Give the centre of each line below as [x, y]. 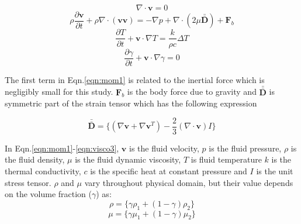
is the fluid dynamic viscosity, [128, 159]
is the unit [275, 171]
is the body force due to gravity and [192, 92]
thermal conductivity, [43, 171]
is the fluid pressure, [245, 148]
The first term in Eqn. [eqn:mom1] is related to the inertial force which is [135, 79]
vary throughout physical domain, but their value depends [189, 182]
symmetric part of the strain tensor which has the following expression [131, 103]
